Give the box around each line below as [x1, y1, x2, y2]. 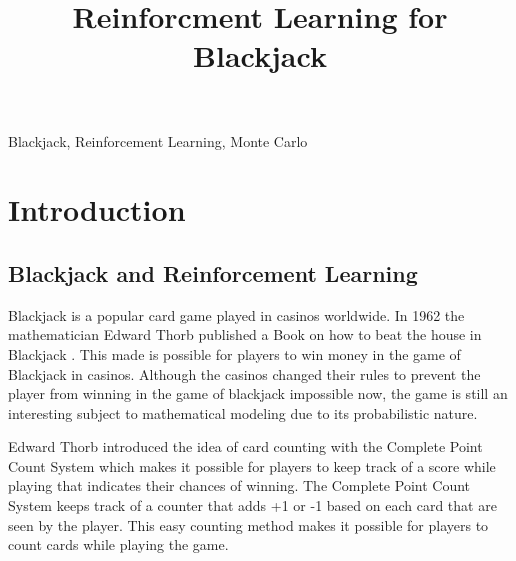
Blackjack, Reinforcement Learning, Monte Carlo [8, 130, 308, 151]
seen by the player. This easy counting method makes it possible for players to [8, 514, 489, 535]
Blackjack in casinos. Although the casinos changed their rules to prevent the [8, 363, 481, 384]
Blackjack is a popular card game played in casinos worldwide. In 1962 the [8, 304, 465, 325]
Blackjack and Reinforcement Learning [8, 257, 418, 288]
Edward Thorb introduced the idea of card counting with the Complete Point [8, 436, 483, 457]
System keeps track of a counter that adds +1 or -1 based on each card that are [8, 495, 497, 516]
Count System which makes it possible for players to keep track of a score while [8, 455, 496, 476]
